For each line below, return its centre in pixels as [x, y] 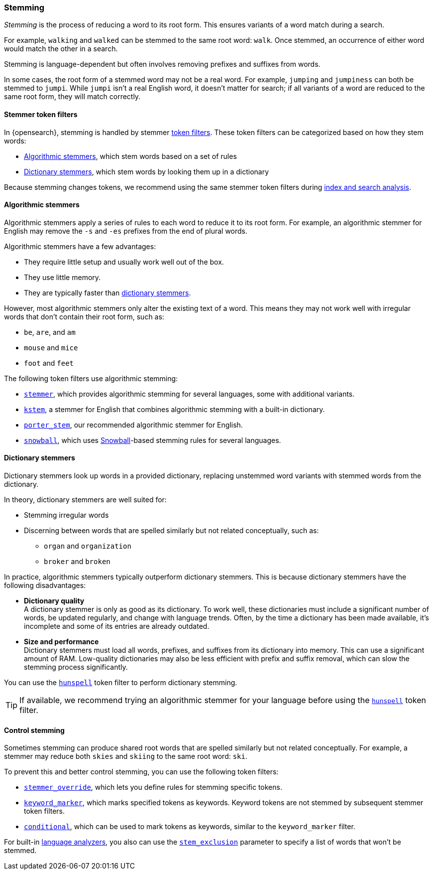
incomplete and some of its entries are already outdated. [117, 626]
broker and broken [77, 562]
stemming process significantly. [76, 667]
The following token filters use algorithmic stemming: [91, 378]
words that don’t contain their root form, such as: [84, 316]
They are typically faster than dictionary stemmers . [108, 292]
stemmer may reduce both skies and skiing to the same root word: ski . [126, 756]
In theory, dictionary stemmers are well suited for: [85, 500]
